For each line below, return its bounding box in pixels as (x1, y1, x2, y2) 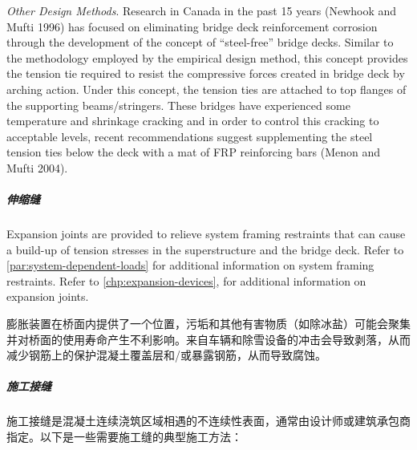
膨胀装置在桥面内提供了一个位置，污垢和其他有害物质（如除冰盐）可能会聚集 (6, 315, 411, 332)
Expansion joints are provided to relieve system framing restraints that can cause (6, 225, 406, 242)
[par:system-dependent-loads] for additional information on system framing (6, 257, 374, 274)
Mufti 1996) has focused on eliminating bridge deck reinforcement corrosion (6, 18, 378, 34)
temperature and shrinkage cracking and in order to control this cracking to (6, 112, 379, 129)
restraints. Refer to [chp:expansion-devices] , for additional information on (6, 272, 366, 289)
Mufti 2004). (6, 159, 68, 176)
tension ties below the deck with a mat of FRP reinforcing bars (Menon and (6, 144, 381, 160)
